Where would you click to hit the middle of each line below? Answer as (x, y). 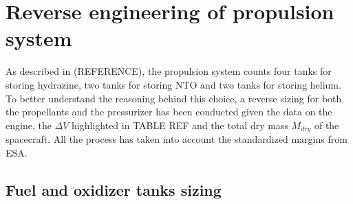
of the (327, 125)
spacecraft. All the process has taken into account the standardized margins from (176, 139)
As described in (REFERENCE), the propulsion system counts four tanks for (169, 71)
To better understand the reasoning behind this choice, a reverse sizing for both (174, 98)
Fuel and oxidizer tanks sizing (114, 189)
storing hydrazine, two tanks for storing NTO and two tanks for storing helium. (173, 84)
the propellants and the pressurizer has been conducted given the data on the (169, 112)
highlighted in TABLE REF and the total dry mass (180, 125)
